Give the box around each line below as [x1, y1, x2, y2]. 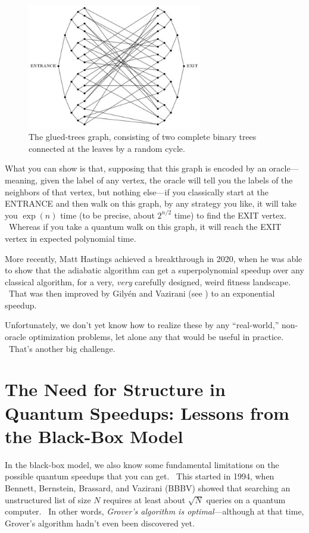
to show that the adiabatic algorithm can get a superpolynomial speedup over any [5, 264, 304, 276]
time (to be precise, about [60, 208, 155, 221]
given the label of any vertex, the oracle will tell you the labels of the [40, 173, 293, 186]
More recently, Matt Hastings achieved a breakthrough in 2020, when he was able [5, 252, 302, 264]
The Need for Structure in [5, 377, 226, 401]
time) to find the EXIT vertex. [174, 208, 286, 221]
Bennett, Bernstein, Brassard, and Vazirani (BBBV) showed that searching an [5, 481, 291, 494]
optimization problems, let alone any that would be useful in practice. [29, 331, 284, 343]
